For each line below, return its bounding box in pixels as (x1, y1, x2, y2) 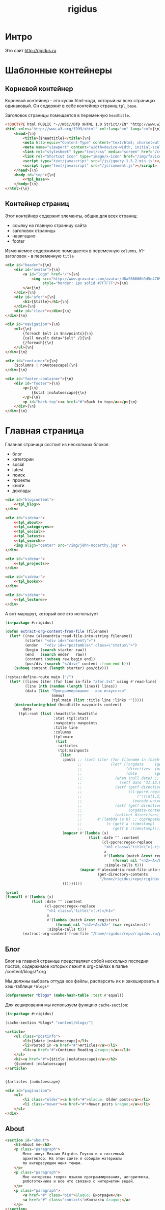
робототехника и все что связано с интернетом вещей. (23, 1179, 135, 1184)
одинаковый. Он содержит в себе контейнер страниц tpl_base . (5, 103, 138, 109)
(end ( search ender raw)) (25, 652, 87, 657)
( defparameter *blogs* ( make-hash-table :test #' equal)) (5, 993, 124, 998)
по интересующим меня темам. (23, 1161, 82, 1166)
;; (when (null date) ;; (78, 776, 160, 781)
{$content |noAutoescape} (14, 1061, 67, 1066)
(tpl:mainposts (57, 748, 89, 753)
